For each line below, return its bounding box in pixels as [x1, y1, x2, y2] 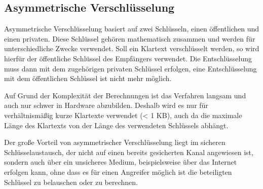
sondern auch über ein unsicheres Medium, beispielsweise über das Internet [4, 157, 237, 167]
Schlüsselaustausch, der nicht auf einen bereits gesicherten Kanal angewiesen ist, [4, 146, 253, 157]
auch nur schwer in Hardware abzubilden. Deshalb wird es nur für [4, 100, 208, 110]
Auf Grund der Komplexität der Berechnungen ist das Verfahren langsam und [4, 90, 246, 100]
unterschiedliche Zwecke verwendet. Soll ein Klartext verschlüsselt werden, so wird [4, 43, 259, 54]
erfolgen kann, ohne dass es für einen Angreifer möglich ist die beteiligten [4, 166, 232, 177]
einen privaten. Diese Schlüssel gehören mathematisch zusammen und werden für [4, 33, 255, 44]
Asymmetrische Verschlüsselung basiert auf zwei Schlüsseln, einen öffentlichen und [4, 23, 259, 34]
